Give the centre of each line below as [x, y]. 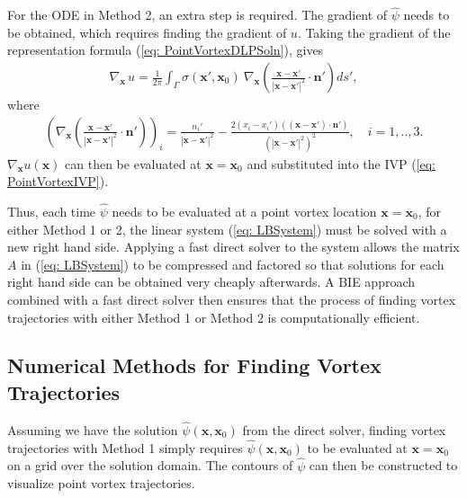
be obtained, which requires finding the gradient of [147, 32]
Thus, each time [52, 211]
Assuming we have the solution [93, 429]
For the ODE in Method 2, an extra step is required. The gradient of [198, 15]
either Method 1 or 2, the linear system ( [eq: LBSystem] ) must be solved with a [227, 229]
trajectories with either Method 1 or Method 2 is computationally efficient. [214, 317]
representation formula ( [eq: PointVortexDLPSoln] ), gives [166, 50]
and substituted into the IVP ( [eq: [341, 163]
